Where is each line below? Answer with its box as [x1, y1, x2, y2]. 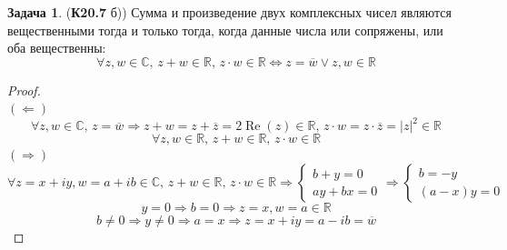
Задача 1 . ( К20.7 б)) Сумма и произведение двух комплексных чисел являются [7, 3, 452, 21]
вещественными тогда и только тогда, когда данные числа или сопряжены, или [7, 20, 443, 39]
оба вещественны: [7, 38, 106, 57]
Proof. [7, 80, 41, 99]
